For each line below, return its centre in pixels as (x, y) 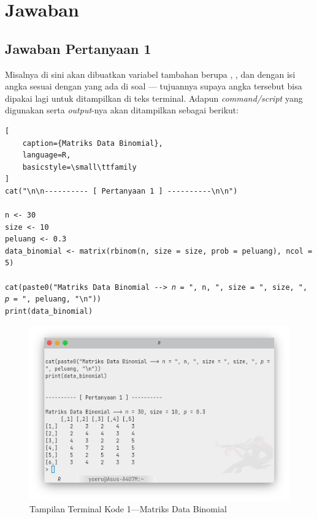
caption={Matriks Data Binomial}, (93, 143)
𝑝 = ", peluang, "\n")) (53, 299)
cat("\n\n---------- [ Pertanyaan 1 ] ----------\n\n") (121, 191)
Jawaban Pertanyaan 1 (78, 48)
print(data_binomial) (49, 311)
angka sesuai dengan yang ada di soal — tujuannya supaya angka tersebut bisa (154, 86)
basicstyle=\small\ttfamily (79, 167)
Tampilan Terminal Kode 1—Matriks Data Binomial (128, 509)
